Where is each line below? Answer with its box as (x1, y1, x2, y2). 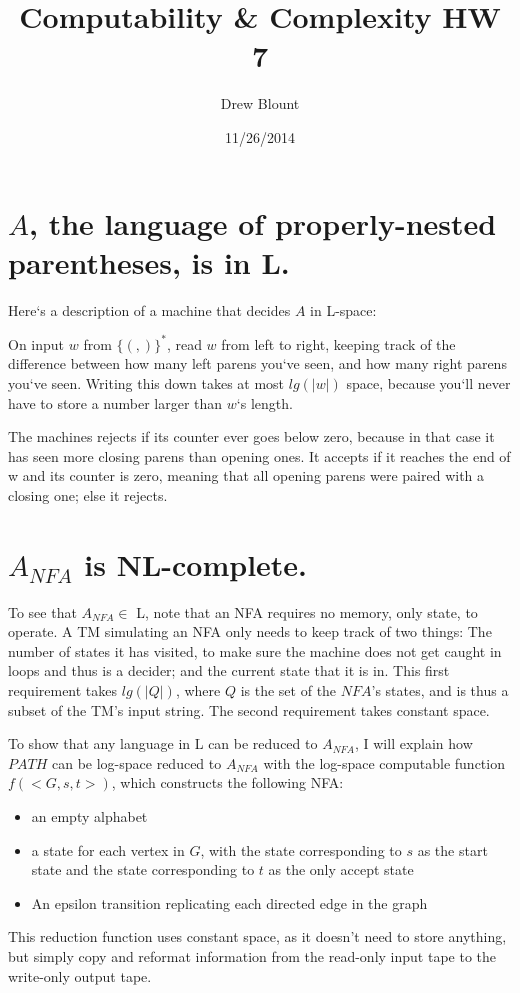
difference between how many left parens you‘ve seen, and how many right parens (8, 353, 507, 374)
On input (8, 333, 65, 354)
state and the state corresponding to (31, 859, 255, 880)
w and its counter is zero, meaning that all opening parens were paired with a (8, 465, 485, 486)
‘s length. (236, 392, 293, 413)
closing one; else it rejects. (8, 484, 168, 505)
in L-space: (310, 299, 377, 320)
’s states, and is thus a (371, 679, 509, 700)
